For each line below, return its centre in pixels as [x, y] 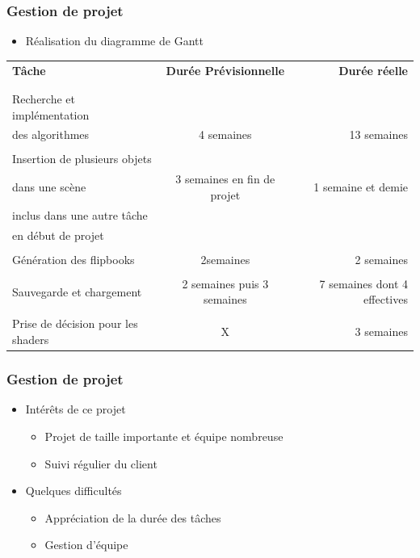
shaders [31, 340]
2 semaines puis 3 [225, 283]
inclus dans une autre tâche [80, 214]
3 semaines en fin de [225, 179]
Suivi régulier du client [101, 463]
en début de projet [58, 235]
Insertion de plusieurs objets [82, 159]
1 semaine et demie [361, 187]
